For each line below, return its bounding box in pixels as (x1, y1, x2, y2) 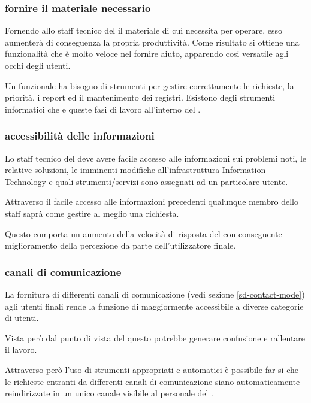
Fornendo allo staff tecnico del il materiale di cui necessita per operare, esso (5, 24, 283, 37)
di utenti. (5, 311, 39, 324)
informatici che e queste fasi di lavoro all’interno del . (5, 102, 201, 115)
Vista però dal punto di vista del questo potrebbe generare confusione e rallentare (5, 331, 306, 344)
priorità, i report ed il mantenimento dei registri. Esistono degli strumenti (5, 91, 276, 104)
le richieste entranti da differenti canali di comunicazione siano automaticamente (5, 375, 300, 387)
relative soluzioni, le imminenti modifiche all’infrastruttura (5, 163, 220, 176)
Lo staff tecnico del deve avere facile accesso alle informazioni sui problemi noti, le (5, 151, 306, 164)
